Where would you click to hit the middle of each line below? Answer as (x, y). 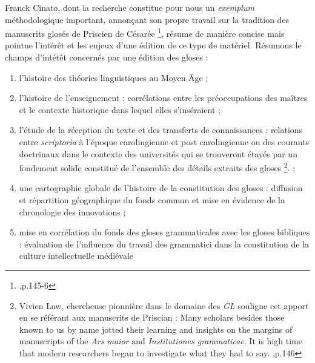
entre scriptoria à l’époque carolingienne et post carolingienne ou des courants (164, 142)
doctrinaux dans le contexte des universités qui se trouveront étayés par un (158, 153)
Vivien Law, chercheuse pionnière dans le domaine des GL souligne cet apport (164, 305)
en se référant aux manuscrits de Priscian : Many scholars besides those (152, 317)
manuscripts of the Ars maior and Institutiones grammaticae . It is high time (161, 341)
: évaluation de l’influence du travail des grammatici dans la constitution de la (164, 244)
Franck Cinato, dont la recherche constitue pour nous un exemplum (130, 7)
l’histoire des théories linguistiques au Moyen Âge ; (114, 77)
